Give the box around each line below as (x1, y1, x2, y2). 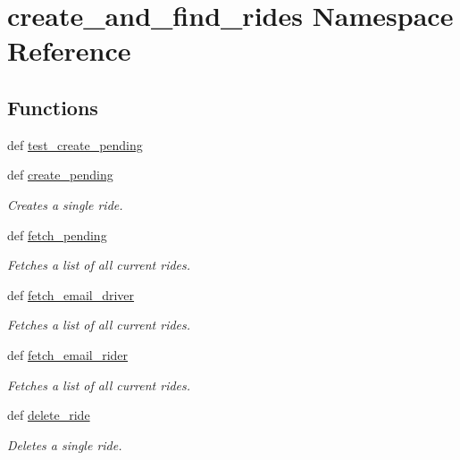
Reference (7, 32, 131, 69)
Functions (7, 93, 98, 121)
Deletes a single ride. (7, 435, 122, 454)
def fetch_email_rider (7, 345, 129, 364)
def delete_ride (7, 406, 90, 424)
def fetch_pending (7, 225, 107, 244)
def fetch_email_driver (7, 285, 135, 304)
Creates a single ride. (7, 195, 123, 213)
